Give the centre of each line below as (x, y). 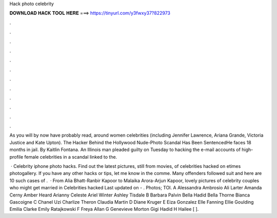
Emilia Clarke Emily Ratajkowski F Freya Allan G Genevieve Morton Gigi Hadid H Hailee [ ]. (104, 209)
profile (16, 157)
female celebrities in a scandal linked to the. (71, 157)
